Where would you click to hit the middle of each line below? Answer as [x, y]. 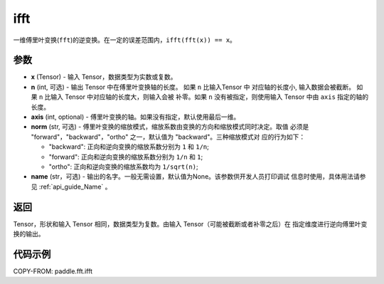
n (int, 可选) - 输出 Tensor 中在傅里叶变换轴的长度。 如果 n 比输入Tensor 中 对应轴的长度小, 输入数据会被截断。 [193, 87]
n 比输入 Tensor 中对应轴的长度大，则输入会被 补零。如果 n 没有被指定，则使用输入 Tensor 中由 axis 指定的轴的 [204, 97]
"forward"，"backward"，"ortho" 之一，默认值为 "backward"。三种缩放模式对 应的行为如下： [168, 137]
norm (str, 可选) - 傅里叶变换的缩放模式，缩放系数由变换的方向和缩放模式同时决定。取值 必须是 [170, 127]
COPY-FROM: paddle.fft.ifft [53, 271]
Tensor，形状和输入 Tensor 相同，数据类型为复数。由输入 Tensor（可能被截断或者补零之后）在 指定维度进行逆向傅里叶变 [190, 223]
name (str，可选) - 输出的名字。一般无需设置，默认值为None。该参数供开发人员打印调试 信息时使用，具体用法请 [195, 177]
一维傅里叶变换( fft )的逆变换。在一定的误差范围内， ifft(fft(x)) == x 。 [124, 40]
